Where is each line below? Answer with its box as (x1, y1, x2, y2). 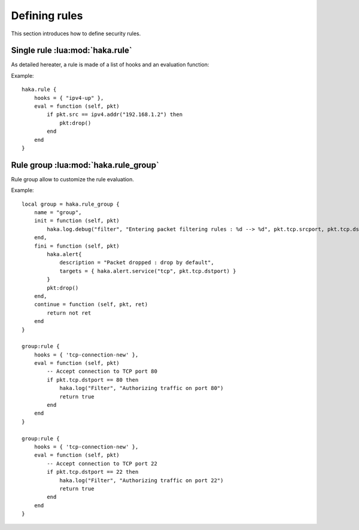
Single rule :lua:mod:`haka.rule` (11, 45, 132, 56)
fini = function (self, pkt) (34, 242, 120, 249)
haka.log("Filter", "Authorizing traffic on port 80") (59, 385, 224, 392)
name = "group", (34, 209, 82, 216)
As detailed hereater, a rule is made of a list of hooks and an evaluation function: (11, 61, 209, 68)
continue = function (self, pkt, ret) (34, 301, 148, 308)
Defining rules (11, 9, 83, 22)
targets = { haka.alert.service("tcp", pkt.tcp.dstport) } (59, 267, 236, 275)
